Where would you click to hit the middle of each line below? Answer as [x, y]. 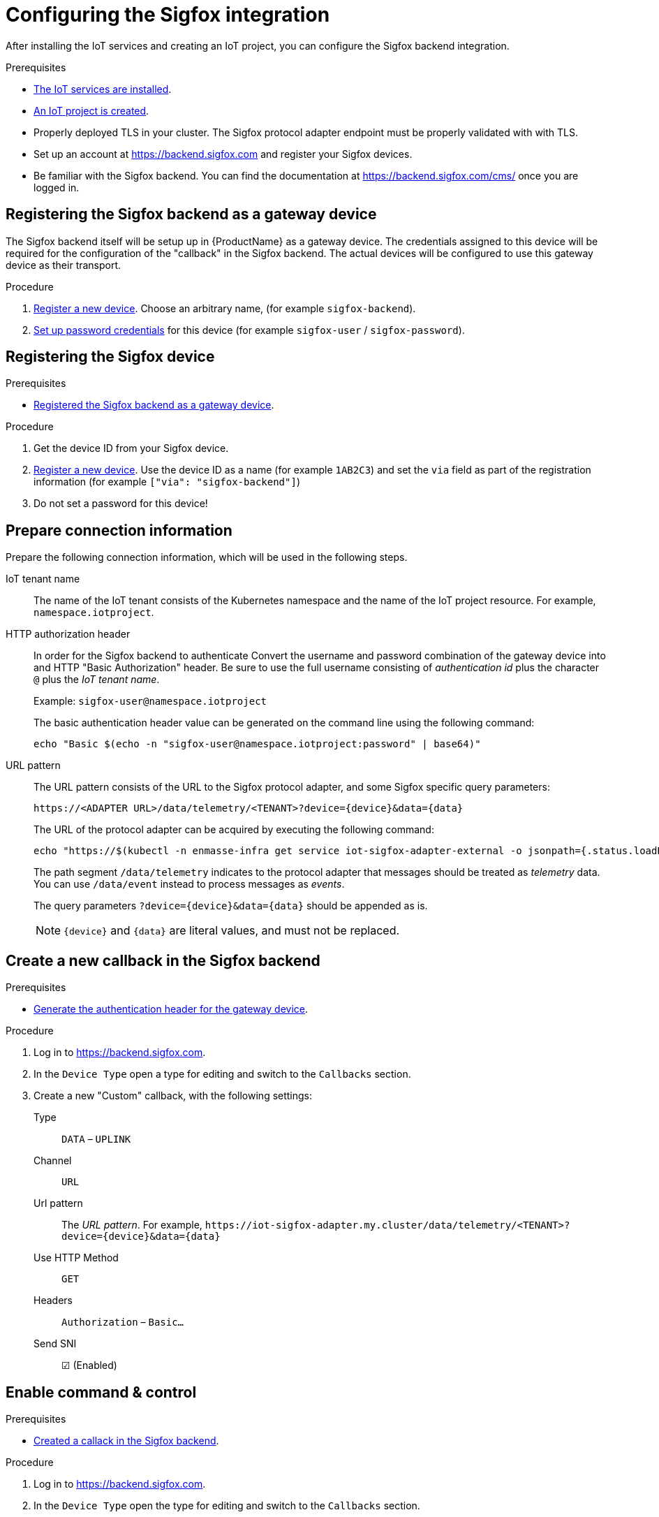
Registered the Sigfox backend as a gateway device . [154, 405]
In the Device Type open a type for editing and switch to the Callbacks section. [222, 1074]
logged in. [57, 187]
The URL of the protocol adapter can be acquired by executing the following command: [234, 830]
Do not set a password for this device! [121, 504]
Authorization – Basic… [123, 1322]
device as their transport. [64, 265]
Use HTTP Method [76, 1258]
